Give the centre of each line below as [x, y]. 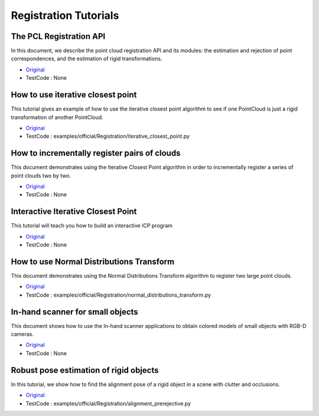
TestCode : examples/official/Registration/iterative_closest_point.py [108, 136]
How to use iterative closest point [74, 95]
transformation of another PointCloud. [57, 117]
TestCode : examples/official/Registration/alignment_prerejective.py [108, 403]
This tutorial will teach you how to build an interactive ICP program [92, 226]
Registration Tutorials [65, 15]
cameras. [22, 334]
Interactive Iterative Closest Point [74, 212]
